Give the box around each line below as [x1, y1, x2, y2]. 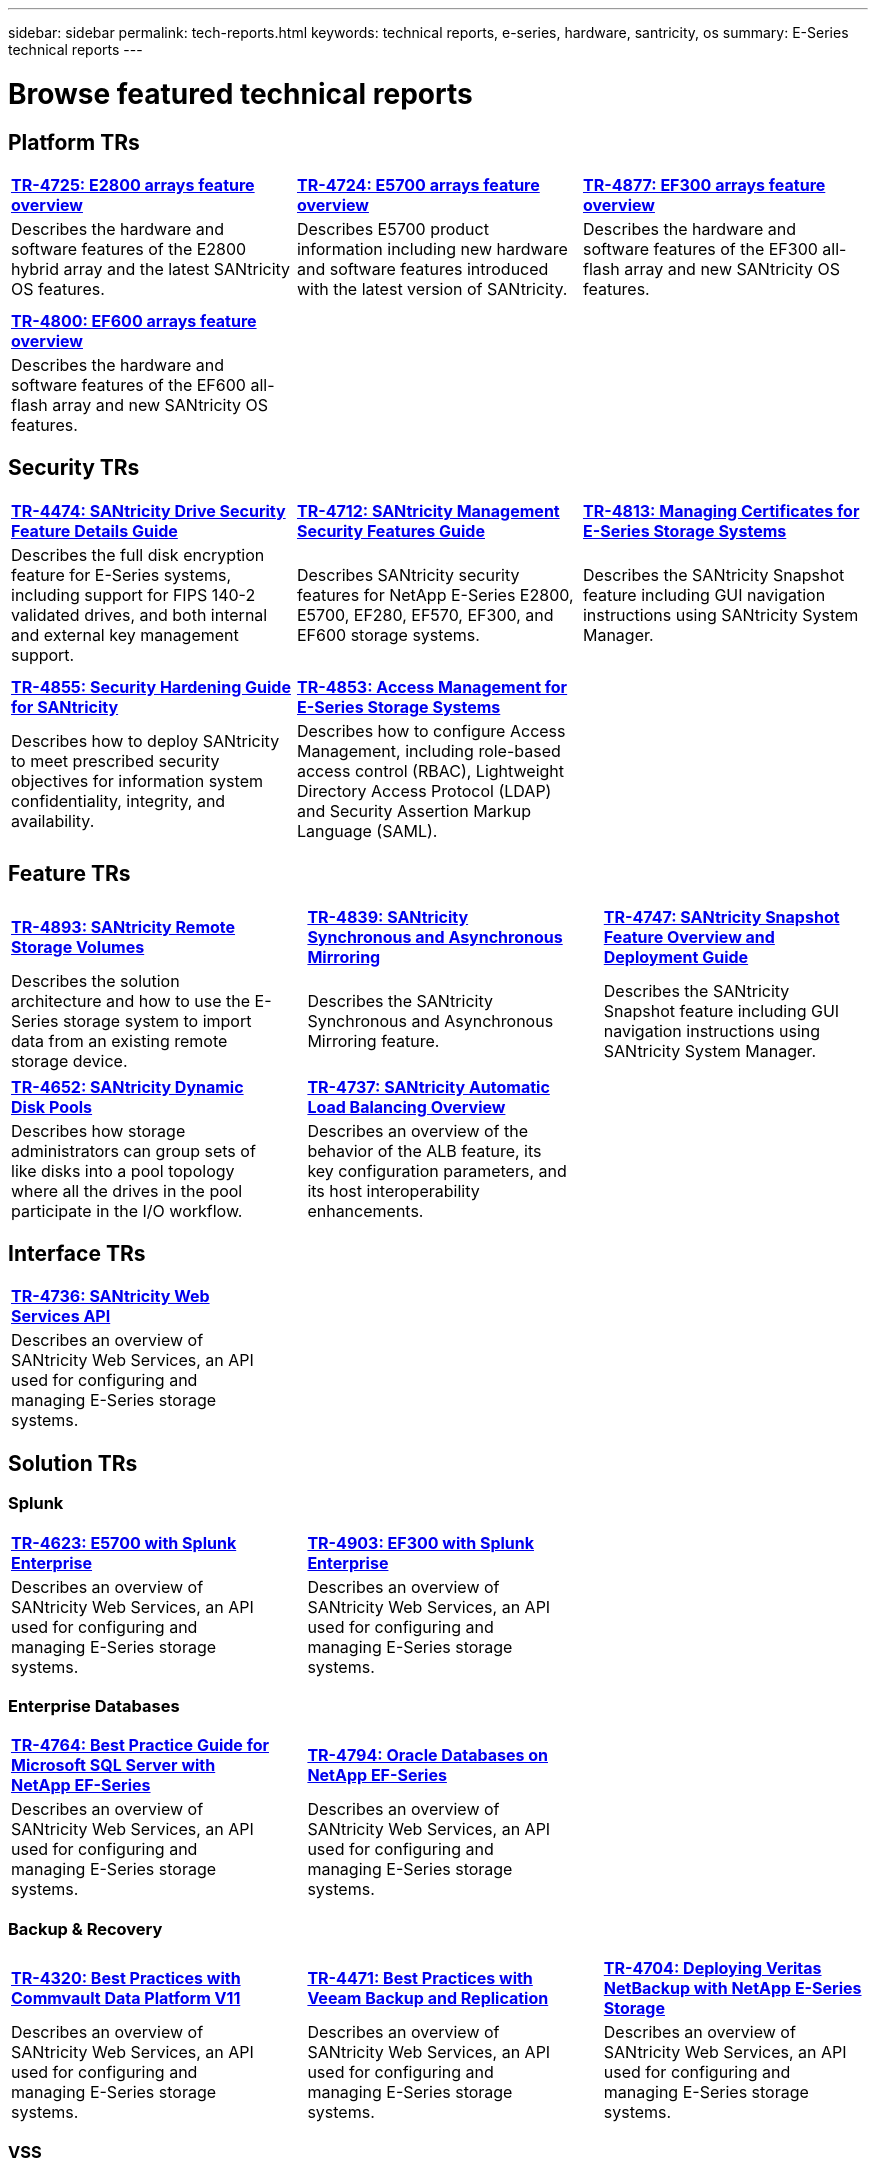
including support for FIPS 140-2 [11, 584, 256, 605]
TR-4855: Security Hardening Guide [11, 676, 291, 697]
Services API [11, 1306, 111, 1327]
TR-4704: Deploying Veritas [603, 1958, 822, 1979]
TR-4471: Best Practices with [307, 1968, 533, 1989]
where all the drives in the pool [11, 1180, 243, 1201]
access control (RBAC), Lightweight [296, 760, 565, 781]
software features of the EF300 [582, 238, 818, 259]
